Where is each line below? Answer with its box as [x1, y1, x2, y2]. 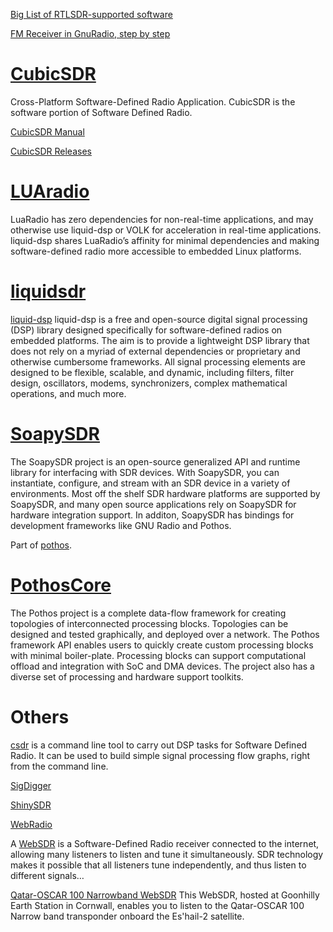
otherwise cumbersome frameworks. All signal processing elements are [10, 355, 307, 368]
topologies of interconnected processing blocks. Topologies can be [10, 617, 289, 629]
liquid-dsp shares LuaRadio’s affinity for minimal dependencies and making [10, 234, 320, 246]
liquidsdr [10, 280, 87, 303]
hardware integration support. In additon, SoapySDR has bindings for [10, 509, 295, 521]
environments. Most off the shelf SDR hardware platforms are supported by [10, 487, 321, 499]
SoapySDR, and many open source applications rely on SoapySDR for [10, 498, 297, 510]
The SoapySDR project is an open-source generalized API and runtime [10, 455, 301, 468]
